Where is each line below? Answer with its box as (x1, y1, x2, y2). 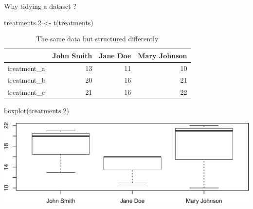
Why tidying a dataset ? (4, 1, 77, 11)
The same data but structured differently (36, 34, 159, 44)
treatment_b (7, 75, 46, 85)
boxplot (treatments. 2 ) (4, 105, 69, 116)
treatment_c (7, 87, 45, 97)
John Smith (52, 50, 92, 60)
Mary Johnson (138, 50, 187, 60)
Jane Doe (99, 50, 131, 60)
